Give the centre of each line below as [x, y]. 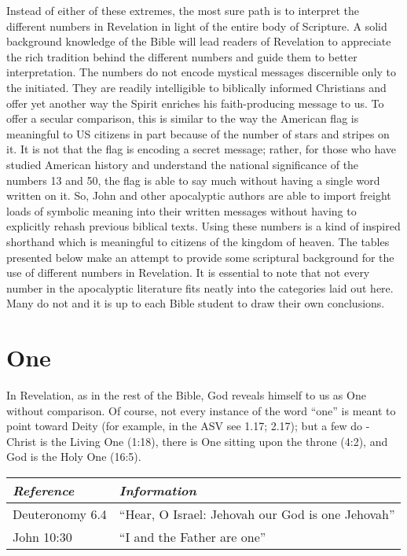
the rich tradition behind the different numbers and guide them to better [182, 56]
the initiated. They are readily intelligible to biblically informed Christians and [196, 87]
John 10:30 [42, 536]
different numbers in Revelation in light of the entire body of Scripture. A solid [197, 26]
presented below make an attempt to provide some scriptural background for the [200, 257]
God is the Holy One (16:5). [74, 457]
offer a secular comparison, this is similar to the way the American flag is [183, 118]
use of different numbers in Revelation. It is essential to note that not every [188, 272]
